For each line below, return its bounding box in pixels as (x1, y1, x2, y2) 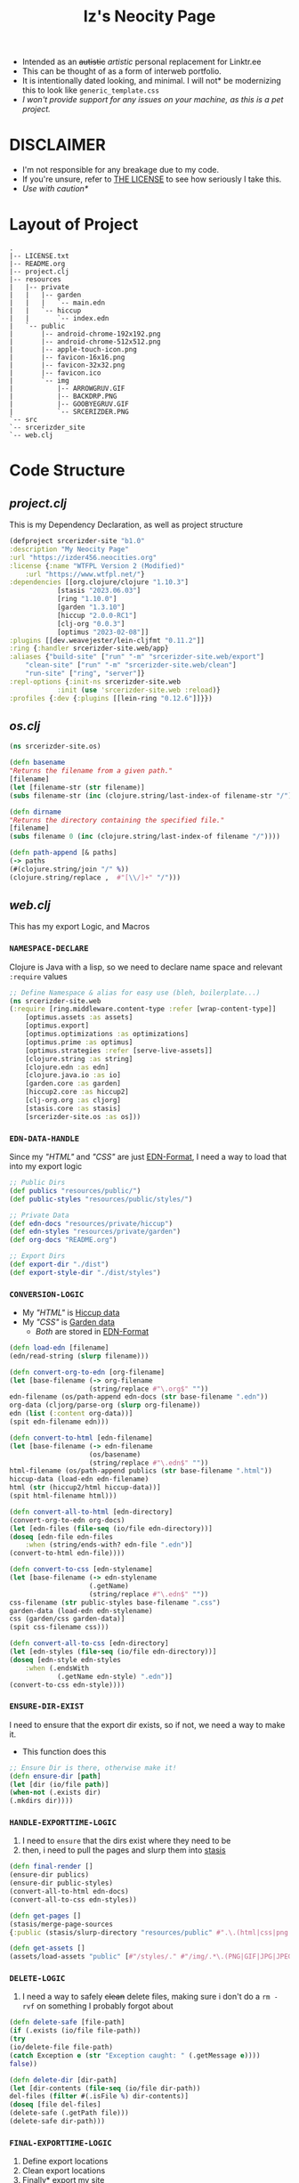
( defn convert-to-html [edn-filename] (9, 1433, 153, 1442)
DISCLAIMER (9, 135, 107, 155)
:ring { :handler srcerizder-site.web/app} (9, 644, 169, 653)
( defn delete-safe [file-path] (9, 2018, 125, 2027)
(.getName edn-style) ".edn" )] (56, 1672, 174, 1681)
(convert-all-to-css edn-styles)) (9, 1895, 138, 1904)
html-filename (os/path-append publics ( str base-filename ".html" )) (9, 1466, 273, 1475)
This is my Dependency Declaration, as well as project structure (9, 519, 243, 531)
